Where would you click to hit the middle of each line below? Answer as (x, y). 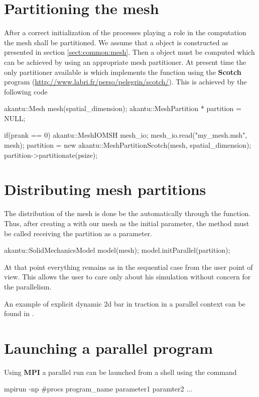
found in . (19, 313)
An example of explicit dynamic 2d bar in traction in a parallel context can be (125, 303)
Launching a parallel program (108, 348)
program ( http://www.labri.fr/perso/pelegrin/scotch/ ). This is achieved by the (125, 82)
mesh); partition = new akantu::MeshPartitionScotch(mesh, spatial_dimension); (128, 145)
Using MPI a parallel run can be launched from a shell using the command (120, 372)
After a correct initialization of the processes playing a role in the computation (125, 32)
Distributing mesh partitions (105, 189)
